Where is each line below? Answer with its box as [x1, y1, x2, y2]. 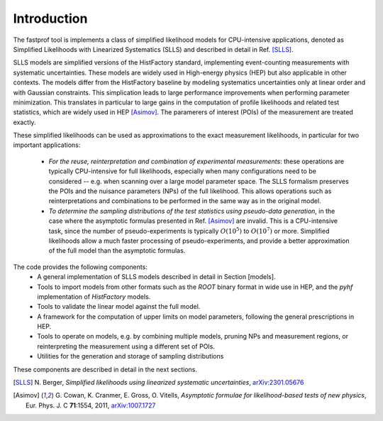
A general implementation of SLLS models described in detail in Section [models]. [37, 273, 276, 281]
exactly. [13, 118, 36, 126]
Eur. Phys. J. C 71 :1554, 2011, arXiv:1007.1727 [26, 401, 156, 410]
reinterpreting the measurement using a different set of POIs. [37, 341, 216, 351]
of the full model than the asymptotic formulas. [48, 246, 186, 255]
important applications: [13, 141, 81, 149]
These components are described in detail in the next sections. [13, 365, 198, 373]
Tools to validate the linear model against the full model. [37, 302, 201, 311]
